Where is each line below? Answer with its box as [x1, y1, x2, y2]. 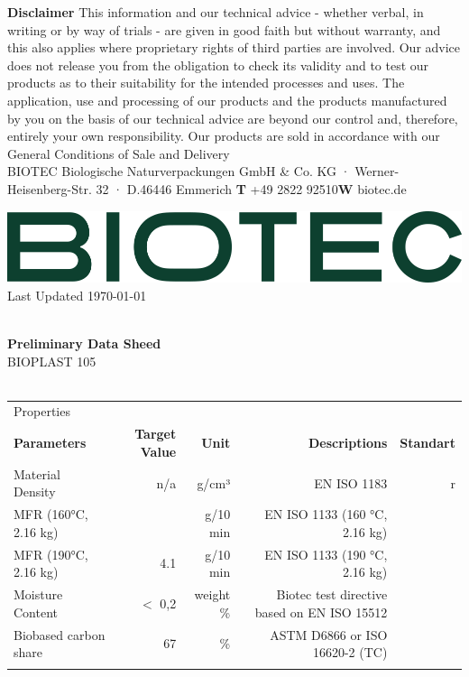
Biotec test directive [276, 585, 388, 604]
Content [14, 602, 58, 621]
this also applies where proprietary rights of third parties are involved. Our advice [7, 38, 461, 57]
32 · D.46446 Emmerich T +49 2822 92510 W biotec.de [96, 179, 407, 198]
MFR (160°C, [14, 505, 88, 524]
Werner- [354, 162, 400, 181]
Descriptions [308, 433, 388, 452]
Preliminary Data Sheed [7, 333, 161, 352]
